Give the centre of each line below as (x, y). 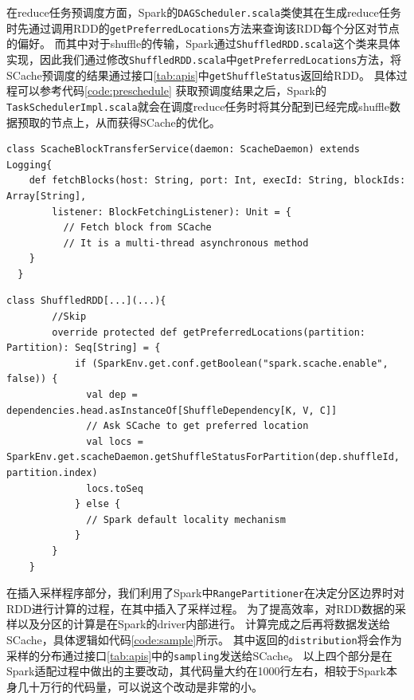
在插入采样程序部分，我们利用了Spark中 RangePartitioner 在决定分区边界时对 (205, 593)
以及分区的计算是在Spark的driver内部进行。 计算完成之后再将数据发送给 (203, 624)
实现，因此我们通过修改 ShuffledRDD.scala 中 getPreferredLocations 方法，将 (204, 59)
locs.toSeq (115, 488)
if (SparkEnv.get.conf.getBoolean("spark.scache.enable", (231, 363)
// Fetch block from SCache (137, 228)
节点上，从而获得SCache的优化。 (135, 122)
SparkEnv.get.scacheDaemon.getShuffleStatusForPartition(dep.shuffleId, (203, 457)
